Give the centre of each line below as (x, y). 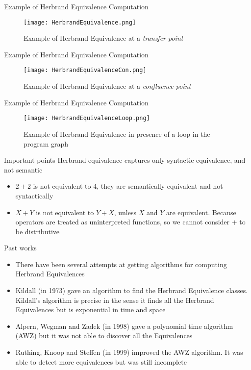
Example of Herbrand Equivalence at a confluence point (107, 86)
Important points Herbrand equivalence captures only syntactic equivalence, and (125, 160)
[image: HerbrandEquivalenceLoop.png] (87, 118)
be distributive (37, 231)
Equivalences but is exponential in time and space (90, 309)
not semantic (23, 169)
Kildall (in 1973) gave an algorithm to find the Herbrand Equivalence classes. (132, 290)
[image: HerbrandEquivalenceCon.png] (85, 70)
